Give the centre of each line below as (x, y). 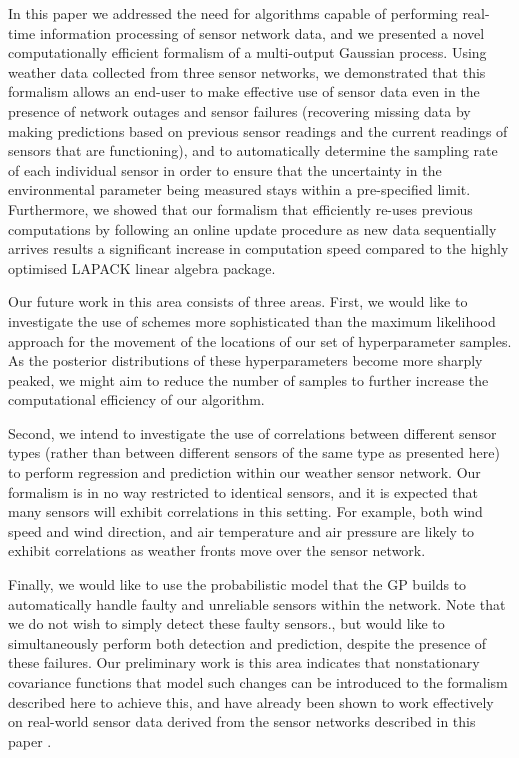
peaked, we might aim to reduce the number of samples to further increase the (248, 379)
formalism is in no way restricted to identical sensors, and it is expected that (243, 491)
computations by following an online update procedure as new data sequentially (252, 228)
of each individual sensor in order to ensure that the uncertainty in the (225, 169)
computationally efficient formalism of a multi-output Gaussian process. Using (247, 52)
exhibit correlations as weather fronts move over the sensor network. (217, 550)
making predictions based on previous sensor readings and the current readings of (258, 130)
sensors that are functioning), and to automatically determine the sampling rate (253, 150)
